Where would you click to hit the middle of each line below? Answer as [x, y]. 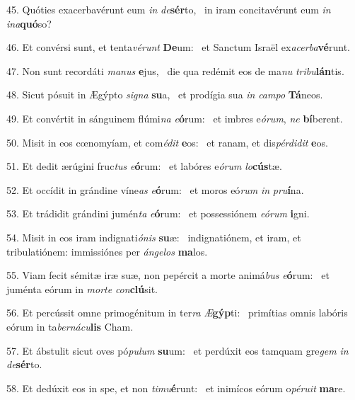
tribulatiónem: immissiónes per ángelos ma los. [107, 251]
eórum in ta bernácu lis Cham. [70, 326]
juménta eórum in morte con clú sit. [82, 288]
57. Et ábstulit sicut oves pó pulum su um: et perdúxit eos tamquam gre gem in [177, 350]
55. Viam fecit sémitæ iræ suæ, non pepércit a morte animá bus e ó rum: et [168, 275]
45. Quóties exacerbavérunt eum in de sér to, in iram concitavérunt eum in [169, 9]
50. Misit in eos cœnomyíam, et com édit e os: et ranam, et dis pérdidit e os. [167, 142]
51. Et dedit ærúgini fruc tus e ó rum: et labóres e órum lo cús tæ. [144, 166]
